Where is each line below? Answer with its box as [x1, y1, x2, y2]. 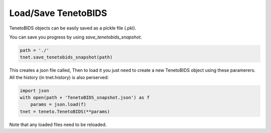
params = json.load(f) [30, 101, 86, 107]
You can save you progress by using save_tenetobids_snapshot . [9, 34, 143, 40]
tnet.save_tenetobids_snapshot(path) [20, 54, 113, 60]
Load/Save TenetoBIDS [9, 7, 107, 18]
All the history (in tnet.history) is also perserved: [9, 74, 109, 80]
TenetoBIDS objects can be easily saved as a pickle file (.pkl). [9, 25, 137, 31]
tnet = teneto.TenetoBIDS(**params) [20, 108, 110, 114]
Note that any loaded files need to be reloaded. [9, 121, 107, 127]
